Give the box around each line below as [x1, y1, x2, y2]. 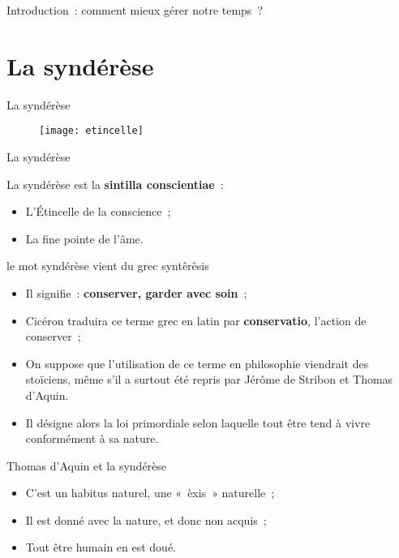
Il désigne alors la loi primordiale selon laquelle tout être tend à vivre [25, 414, 371, 431]
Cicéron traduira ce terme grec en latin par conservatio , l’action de [25, 311, 367, 328]
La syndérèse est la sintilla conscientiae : [6, 175, 224, 192]
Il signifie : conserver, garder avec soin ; [25, 284, 247, 301]
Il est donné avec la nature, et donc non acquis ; [25, 511, 267, 528]
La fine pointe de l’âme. [25, 230, 144, 247]
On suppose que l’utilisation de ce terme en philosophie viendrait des [25, 354, 369, 371]
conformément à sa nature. [25, 430, 159, 447]
